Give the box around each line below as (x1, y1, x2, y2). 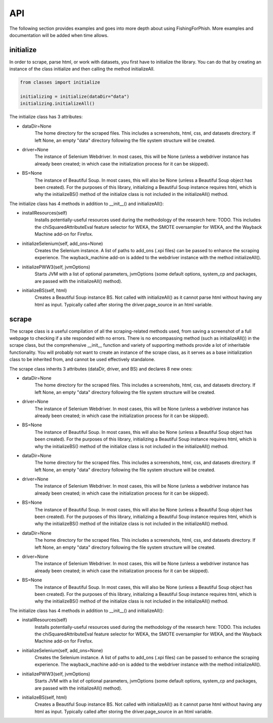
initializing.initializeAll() (20, 101, 95, 106)
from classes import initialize (20, 79, 101, 86)
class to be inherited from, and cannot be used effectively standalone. (9, 356, 155, 363)
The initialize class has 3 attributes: (9, 114, 83, 120)
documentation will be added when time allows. (9, 32, 109, 38)
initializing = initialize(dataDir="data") (20, 94, 130, 99)
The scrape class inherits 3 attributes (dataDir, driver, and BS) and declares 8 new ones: (9, 366, 193, 372)
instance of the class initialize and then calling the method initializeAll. (9, 66, 155, 72)
